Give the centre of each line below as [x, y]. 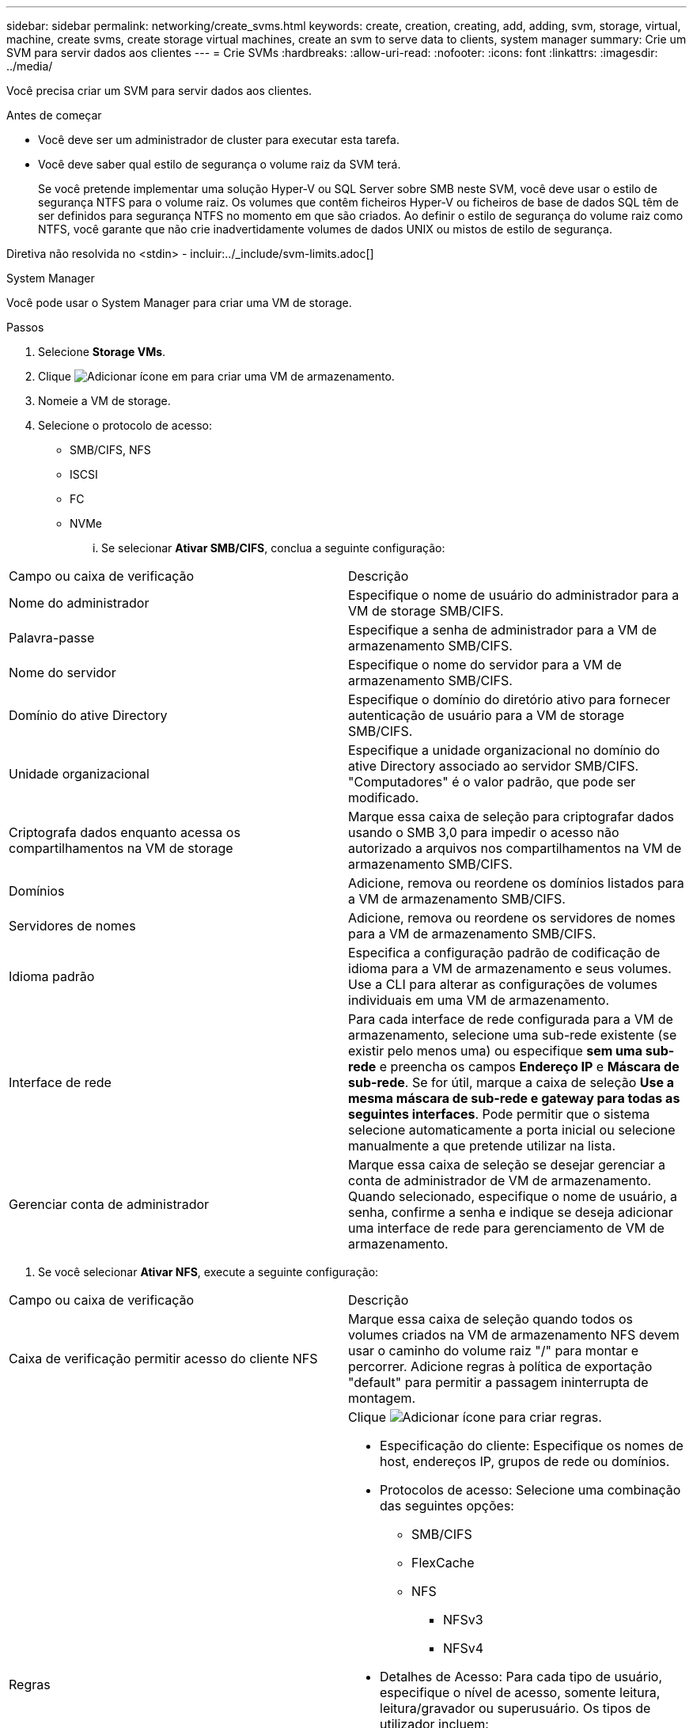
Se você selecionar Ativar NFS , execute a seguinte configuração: [208, 1272]
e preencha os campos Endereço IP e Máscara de [529, 1067]
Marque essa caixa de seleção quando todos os [490, 1319]
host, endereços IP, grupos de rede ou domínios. [525, 1461]
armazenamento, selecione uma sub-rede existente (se [513, 1035]
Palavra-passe [52, 638]
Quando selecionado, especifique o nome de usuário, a [513, 1196]
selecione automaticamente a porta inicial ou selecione [512, 1130]
